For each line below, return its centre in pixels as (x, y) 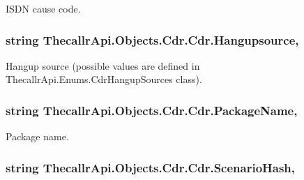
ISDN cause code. (43, 8)
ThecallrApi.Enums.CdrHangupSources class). (104, 79)
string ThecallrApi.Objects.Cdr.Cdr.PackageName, (152, 110)
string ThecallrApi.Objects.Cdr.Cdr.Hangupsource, (152, 39)
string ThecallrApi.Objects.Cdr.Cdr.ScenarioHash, (151, 167)
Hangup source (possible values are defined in (103, 65)
